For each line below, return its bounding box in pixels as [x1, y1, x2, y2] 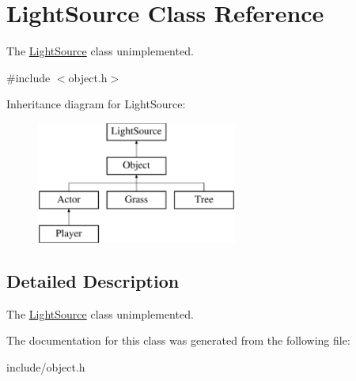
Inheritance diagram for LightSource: [6, 96, 186, 112]
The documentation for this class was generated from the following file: [6, 332, 350, 349]
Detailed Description [6, 269, 180, 293]
